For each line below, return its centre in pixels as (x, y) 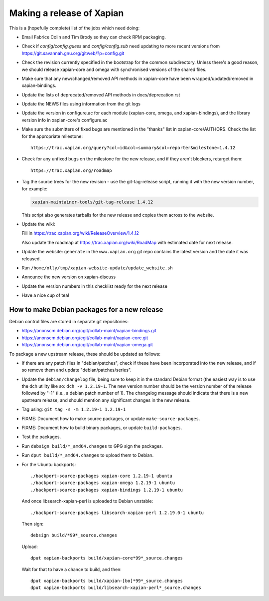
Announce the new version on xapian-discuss (69, 277)
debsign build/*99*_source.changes (74, 535)
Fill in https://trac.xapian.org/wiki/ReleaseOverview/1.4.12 (80, 233)
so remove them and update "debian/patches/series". (77, 370)
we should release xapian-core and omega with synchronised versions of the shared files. (114, 69)
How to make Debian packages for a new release (86, 309)
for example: (35, 189)
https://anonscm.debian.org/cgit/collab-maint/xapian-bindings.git (89, 331)
